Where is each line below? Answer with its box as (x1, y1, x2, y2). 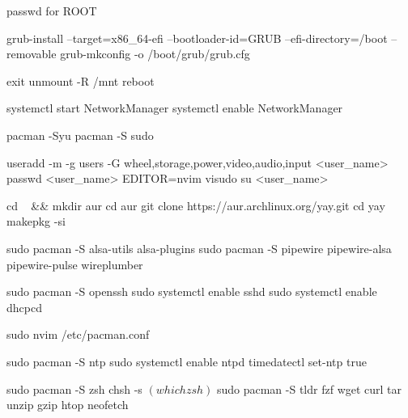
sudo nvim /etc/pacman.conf (6, 326, 150, 343)
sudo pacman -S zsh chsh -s (6, 380, 142, 397)
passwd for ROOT (6, 2, 97, 19)
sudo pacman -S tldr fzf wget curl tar (216, 380, 402, 397)
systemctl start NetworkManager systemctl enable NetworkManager (6, 99, 343, 116)
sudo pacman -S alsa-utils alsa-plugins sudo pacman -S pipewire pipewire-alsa (6, 239, 392, 256)
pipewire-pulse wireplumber (6, 255, 143, 272)
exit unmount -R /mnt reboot (6, 72, 155, 89)
